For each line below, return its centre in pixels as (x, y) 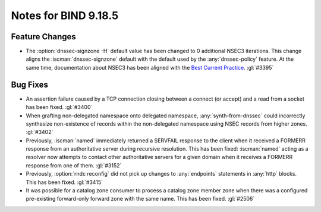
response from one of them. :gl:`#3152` (74, 165)
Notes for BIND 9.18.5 (65, 15)
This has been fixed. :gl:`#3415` (64, 182)
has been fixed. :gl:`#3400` (59, 107)
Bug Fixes (30, 84)
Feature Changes (44, 37)
